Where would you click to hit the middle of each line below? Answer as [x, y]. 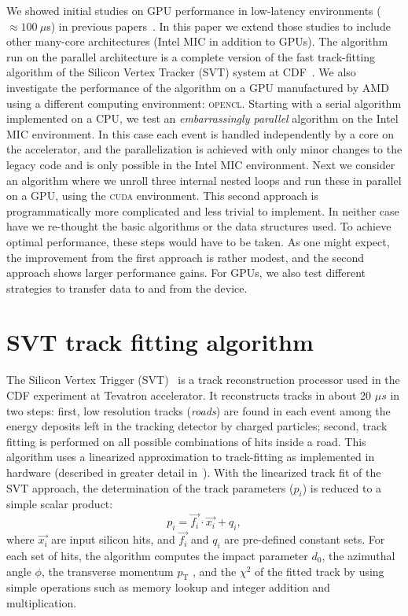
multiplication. [42, 602]
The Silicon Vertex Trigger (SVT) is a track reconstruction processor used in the [203, 380]
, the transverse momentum [107, 571]
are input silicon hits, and [113, 539]
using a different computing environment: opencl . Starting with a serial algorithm [204, 103]
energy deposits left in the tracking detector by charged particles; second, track [197, 426]
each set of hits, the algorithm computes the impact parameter [157, 555]
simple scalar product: [60, 504]
